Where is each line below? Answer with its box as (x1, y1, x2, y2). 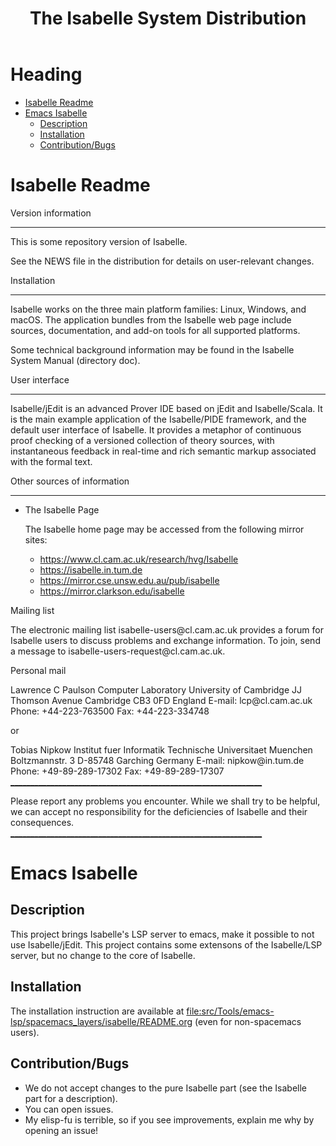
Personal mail (10, 664, 67, 676)
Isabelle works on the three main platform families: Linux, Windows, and (10, 303, 307, 315)
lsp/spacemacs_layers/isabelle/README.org (10, 1015, 193, 1027)
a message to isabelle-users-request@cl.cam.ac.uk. (10, 645, 226, 657)
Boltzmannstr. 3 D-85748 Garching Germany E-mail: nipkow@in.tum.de (10, 754, 305, 766)
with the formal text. (10, 455, 93, 467)
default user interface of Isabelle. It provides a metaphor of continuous (10, 423, 302, 436)
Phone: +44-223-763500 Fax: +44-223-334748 (10, 705, 210, 717)
